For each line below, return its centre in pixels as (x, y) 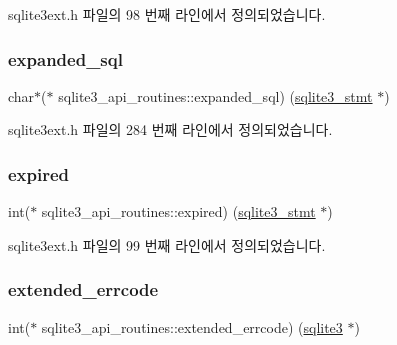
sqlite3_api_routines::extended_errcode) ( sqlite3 (192, 326)
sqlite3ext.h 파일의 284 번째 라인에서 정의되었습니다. (170, 129)
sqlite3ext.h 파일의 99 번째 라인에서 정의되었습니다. (167, 244)
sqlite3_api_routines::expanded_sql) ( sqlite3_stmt (215, 95)
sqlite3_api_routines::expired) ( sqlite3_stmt (178, 211)
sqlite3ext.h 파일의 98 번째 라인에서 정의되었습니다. (167, 14)
